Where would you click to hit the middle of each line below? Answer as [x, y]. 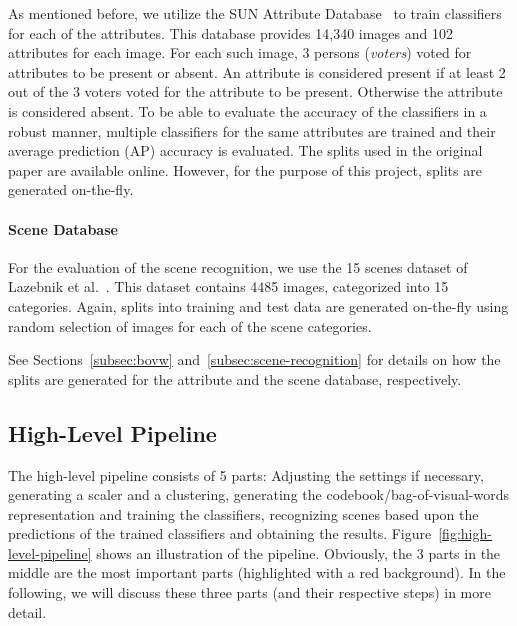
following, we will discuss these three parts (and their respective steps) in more [249, 592]
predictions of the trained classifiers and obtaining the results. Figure [220, 533]
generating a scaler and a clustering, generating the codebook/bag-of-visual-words [259, 494]
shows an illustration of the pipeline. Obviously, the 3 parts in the [298, 552]
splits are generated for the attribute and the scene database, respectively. [235, 378]
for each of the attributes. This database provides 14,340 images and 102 [230, 32]
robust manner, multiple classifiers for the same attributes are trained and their [252, 130]
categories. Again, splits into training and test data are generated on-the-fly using [258, 305]
